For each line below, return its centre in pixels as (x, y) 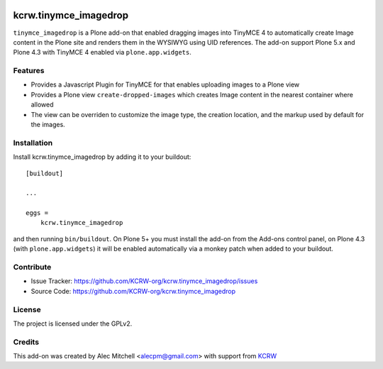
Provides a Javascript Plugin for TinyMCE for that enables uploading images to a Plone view (165, 84)
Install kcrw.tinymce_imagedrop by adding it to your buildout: (102, 157)
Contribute (32, 268)
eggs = (37, 213)
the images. (48, 125)
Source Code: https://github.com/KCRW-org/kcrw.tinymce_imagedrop (133, 291)
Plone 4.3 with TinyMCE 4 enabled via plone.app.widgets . (102, 53)
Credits (26, 342)
